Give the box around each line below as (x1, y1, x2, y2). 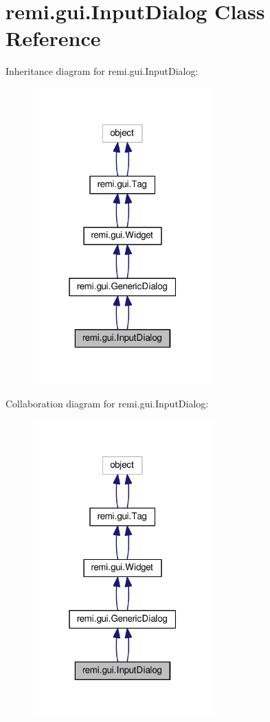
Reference (5, 24, 101, 52)
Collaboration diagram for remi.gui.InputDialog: (5, 396, 209, 410)
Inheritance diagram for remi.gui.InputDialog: (5, 64, 199, 78)
